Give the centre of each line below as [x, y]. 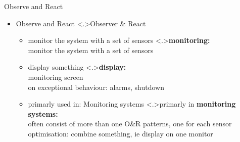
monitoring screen [56, 77]
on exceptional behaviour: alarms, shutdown [96, 87]
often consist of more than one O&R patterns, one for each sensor [130, 124]
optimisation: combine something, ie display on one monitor [121, 133]
